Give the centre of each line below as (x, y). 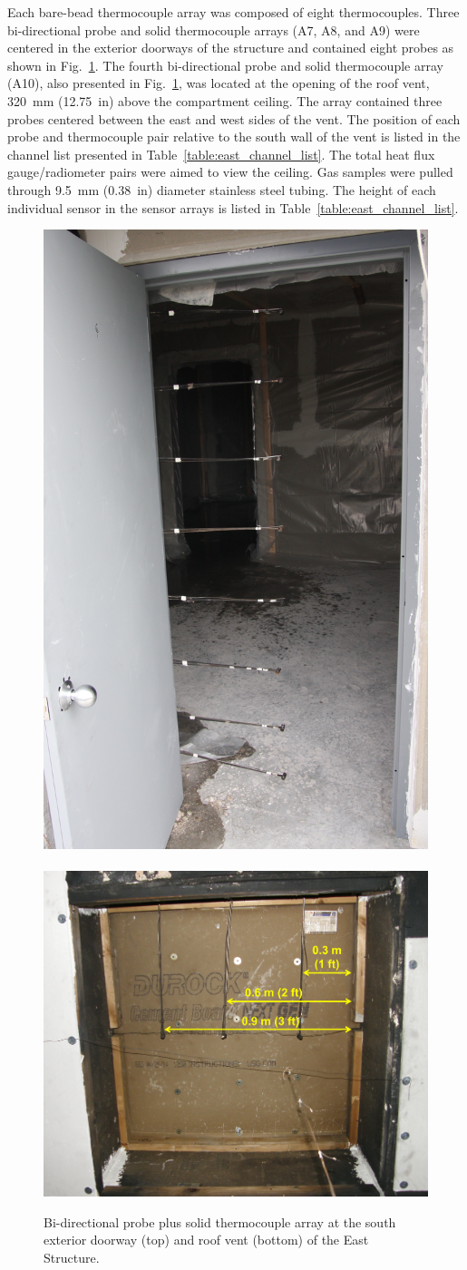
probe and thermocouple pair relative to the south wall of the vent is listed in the (234, 137)
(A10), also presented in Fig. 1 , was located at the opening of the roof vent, (219, 83)
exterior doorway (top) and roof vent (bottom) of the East (206, 1240)
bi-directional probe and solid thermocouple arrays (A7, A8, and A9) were (214, 29)
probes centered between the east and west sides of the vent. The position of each (234, 118)
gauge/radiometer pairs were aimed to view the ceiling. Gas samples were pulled (230, 172)
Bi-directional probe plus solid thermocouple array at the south (220, 1221)
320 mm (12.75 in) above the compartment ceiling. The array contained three (225, 100)
